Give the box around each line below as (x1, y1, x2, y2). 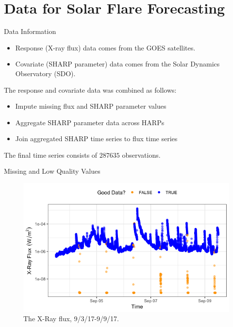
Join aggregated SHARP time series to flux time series (15, 133, 178, 144)
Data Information (4, 26, 56, 36)
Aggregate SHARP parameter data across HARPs (15, 117, 165, 127)
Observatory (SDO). (15, 68, 76, 78)
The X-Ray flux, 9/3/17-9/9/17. (23, 313, 119, 324)
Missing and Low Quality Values (4, 166, 100, 176)
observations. (122, 149, 161, 160)
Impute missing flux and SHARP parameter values (15, 101, 166, 111)
